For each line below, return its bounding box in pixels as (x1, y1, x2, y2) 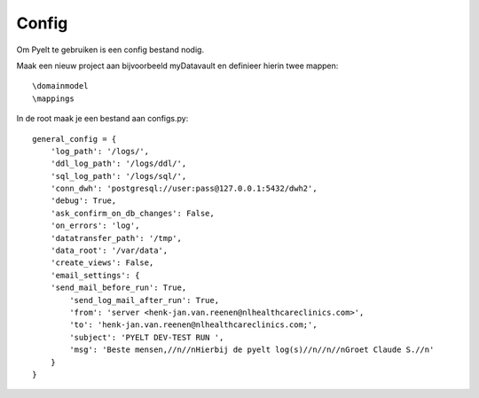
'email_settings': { (50, 270, 140, 280)
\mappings (32, 93, 75, 104)
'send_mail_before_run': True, (50, 283, 187, 293)
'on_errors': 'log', (50, 221, 140, 230)
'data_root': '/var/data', (50, 246, 169, 256)
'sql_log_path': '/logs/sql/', (50, 171, 187, 181)
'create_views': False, (50, 258, 154, 268)
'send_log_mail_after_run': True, (69, 295, 220, 305)
